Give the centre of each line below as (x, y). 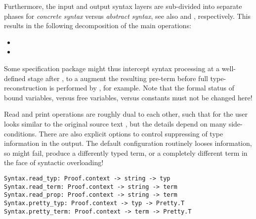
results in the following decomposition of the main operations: (98, 25)
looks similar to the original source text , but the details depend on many (115, 123)
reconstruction (26, 88)
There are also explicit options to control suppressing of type (131, 133)
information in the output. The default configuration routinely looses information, (128, 143)
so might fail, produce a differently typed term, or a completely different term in (126, 153)
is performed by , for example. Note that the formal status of (142, 88)
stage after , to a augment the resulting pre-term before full (118, 78)
